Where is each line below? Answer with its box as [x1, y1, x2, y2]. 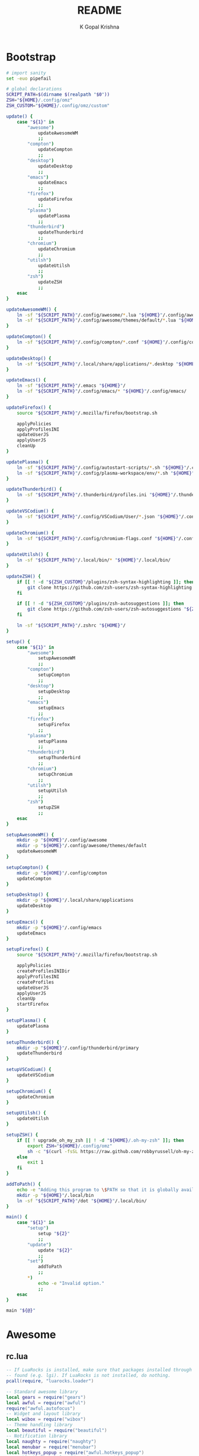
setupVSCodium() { [6, 1067, 52, 1073]
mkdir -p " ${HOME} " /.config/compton [17, 870, 108, 876]
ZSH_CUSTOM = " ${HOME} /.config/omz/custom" [6, 103, 110, 109]
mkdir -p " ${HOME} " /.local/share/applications [17, 898, 134, 904]
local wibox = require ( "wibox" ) [6, 1416, 86, 1423]
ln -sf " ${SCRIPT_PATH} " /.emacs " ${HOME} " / [17, 383, 126, 389]
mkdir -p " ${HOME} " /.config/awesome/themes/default [17, 843, 147, 849]
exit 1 [27, 1160, 44, 1166]
